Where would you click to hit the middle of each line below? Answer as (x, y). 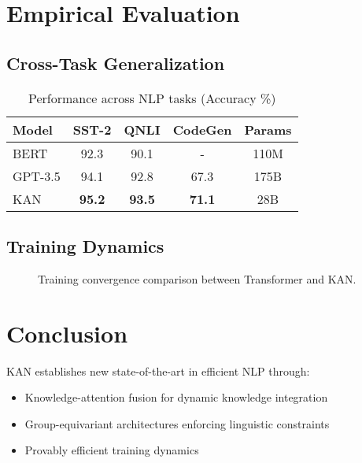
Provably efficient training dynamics (112, 450)
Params (268, 129)
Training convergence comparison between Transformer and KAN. (197, 278)
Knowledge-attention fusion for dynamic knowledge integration (176, 397)
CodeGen (202, 129)
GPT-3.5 (37, 176)
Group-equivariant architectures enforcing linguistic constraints (177, 423)
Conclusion (67, 333)
